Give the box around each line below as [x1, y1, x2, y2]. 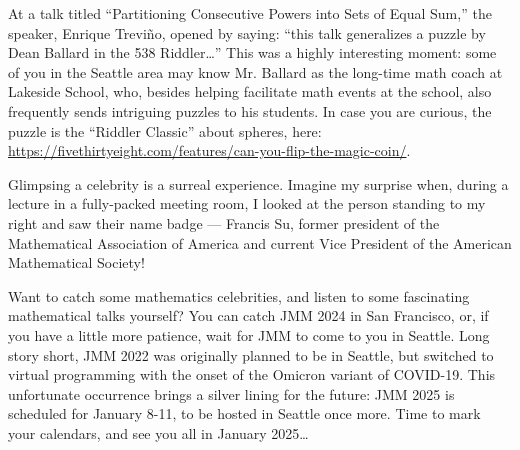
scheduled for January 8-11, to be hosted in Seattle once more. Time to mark [8, 403, 481, 424]
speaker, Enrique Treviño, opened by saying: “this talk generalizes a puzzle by [8, 22, 486, 43]
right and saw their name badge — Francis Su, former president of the [8, 212, 440, 233]
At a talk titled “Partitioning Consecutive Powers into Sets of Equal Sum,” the [8, 3, 492, 23]
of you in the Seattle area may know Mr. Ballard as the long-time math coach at [8, 61, 503, 82]
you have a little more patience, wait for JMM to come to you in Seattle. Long [8, 324, 490, 345]
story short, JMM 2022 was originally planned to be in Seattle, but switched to [8, 344, 494, 365]
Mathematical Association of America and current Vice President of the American [8, 232, 512, 253]
